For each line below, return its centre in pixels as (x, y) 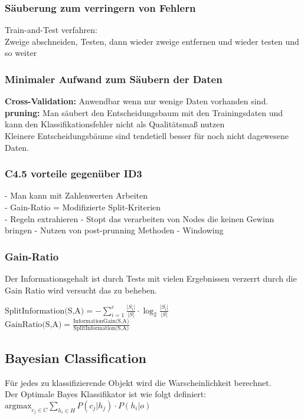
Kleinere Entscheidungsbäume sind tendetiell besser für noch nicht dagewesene (147, 136)
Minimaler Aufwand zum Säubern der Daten (114, 79)
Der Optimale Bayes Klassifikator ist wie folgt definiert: (106, 394)
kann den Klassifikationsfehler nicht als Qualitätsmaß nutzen (115, 124)
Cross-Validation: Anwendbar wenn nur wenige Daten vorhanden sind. (137, 101)
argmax (18, 406)
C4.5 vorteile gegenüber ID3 (73, 174)
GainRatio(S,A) (33, 325)
